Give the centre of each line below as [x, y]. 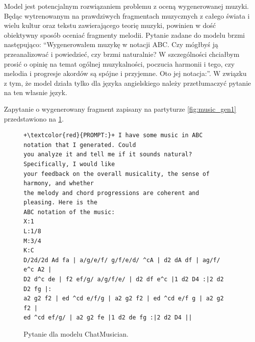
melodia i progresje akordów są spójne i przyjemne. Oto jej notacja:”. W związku [125, 73]
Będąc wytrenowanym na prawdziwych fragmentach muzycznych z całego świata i [127, 15]
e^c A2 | [38, 270]
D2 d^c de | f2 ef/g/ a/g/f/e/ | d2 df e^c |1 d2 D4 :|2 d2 [124, 280]
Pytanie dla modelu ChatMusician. [76, 334]
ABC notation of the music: [69, 212]
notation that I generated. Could [80, 145]
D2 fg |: [38, 289]
